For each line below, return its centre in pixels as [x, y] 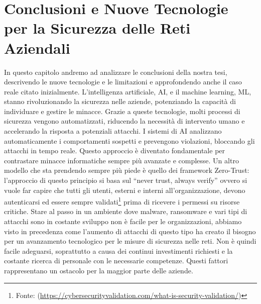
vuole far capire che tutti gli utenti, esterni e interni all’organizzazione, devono [125, 190]
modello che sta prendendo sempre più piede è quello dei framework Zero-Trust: [127, 170]
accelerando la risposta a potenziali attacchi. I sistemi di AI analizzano [113, 131]
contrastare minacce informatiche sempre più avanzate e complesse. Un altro [121, 160]
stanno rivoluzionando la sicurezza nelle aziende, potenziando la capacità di [120, 101]
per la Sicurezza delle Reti [97, 28]
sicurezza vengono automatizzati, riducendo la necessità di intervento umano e [124, 121]
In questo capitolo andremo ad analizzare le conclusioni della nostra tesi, [116, 72]
